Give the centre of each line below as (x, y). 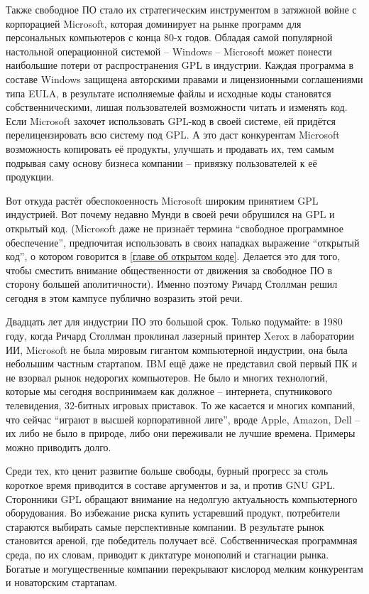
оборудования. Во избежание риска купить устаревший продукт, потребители (173, 513)
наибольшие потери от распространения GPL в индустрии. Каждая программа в (180, 65)
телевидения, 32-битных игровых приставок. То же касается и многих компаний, (181, 405)
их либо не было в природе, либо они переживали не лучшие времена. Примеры (181, 433)
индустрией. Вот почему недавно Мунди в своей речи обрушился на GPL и (170, 214)
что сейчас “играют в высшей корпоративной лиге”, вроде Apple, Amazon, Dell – (183, 419)
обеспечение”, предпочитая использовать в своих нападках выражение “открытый (183, 242)
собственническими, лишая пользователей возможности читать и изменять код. (177, 107)
